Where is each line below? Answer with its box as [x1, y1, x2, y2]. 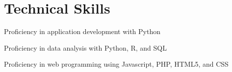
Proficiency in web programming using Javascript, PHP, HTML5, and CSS [4, 59, 229, 69]
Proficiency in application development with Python [4, 26, 160, 36]
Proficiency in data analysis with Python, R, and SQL [4, 42, 167, 53]
